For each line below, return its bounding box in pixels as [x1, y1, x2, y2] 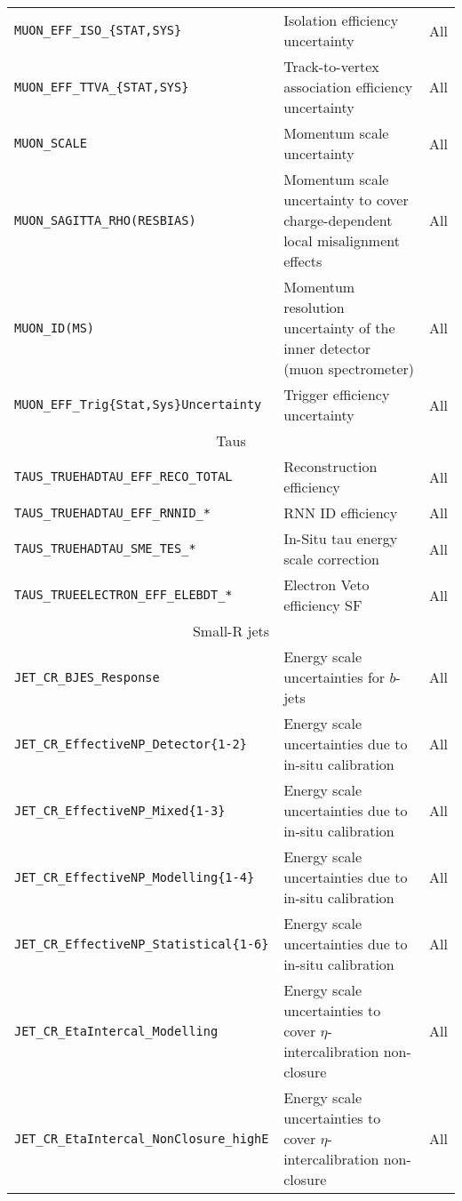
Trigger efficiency [283, 384, 390, 404]
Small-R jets [192, 621, 270, 641]
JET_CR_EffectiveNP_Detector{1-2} [14, 736, 247, 751]
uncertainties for [283, 667, 386, 687]
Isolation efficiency [283, 10, 399, 30]
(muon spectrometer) [283, 358, 414, 379]
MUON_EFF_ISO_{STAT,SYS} [14, 23, 182, 37]
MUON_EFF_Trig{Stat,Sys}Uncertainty [14, 397, 262, 412]
